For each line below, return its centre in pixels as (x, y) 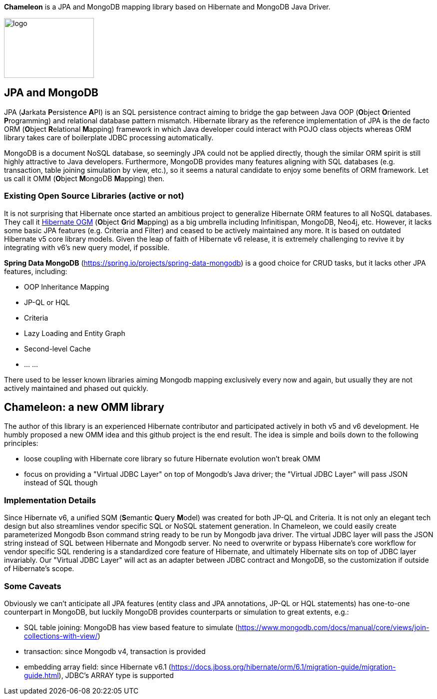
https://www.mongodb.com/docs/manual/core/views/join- (333, 627)
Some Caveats (33, 586)
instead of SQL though (61, 483)
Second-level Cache (57, 349)
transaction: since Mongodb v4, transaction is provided (115, 651)
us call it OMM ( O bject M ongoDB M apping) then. (84, 178)
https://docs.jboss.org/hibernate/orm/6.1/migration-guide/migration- (283, 667)
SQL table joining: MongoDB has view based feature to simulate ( (131, 627)
